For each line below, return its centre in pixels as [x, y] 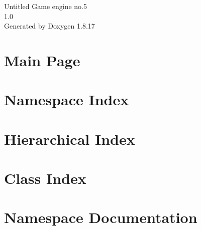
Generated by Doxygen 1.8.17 [49, 26]
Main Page [42, 60]
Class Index [45, 178]
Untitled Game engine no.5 [45, 6]
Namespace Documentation [101, 217]
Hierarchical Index [70, 139]
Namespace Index [67, 99]
